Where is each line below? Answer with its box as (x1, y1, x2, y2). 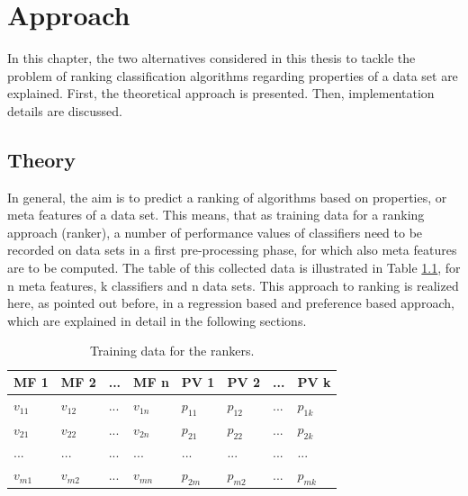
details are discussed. (7, 101, 122, 120)
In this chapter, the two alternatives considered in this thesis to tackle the (7, 49, 416, 68)
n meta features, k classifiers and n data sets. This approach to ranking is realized (7, 275, 459, 294)
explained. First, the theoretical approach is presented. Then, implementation (7, 84, 435, 103)
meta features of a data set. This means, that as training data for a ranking (7, 205, 425, 224)
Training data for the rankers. (90, 341, 255, 360)
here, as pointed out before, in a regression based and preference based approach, (7, 293, 454, 312)
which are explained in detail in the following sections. (7, 311, 307, 329)
